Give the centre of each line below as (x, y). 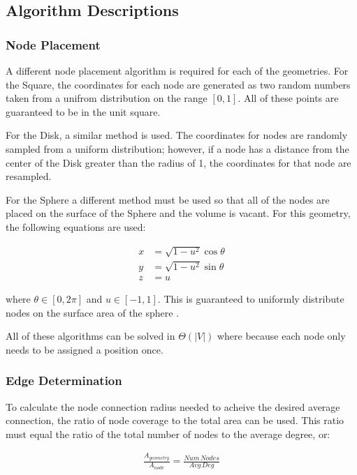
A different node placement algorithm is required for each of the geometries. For (177, 70)
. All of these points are (288, 98)
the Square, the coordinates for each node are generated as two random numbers (178, 84)
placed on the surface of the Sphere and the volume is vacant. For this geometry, (178, 213)
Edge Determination (64, 380)
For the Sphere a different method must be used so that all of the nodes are (168, 199)
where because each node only (281, 336)
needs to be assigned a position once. (85, 349)
